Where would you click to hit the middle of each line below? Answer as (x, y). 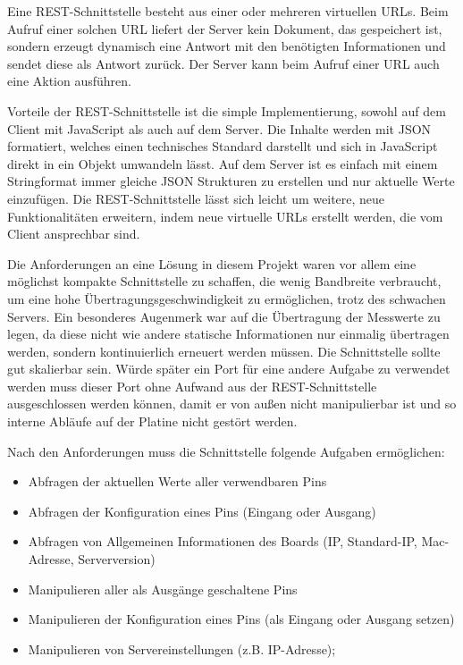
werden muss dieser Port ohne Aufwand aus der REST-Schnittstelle (192, 386)
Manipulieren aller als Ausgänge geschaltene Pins (163, 589)
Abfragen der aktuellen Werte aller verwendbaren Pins (177, 481)
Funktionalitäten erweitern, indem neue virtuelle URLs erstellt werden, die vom (225, 216)
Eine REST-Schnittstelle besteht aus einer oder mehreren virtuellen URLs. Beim (228, 11)
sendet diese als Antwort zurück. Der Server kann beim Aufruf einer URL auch (223, 63)
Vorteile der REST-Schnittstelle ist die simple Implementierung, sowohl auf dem (227, 110)
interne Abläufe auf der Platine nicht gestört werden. (152, 421)
